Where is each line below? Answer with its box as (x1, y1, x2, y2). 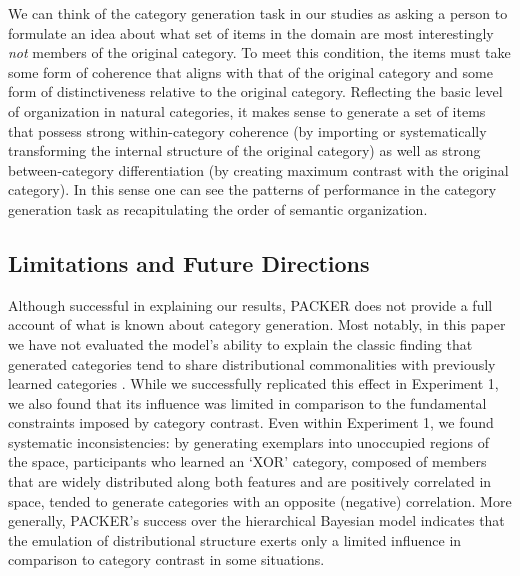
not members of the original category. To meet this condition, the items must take (8, 42, 511, 63)
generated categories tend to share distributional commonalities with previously (8, 353, 496, 374)
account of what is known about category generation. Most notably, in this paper (8, 314, 506, 335)
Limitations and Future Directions (8, 247, 370, 278)
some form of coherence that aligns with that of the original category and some (8, 61, 493, 82)
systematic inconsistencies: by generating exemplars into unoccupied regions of (8, 431, 489, 452)
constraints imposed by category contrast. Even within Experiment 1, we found (8, 412, 494, 433)
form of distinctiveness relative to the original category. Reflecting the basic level (8, 81, 503, 102)
